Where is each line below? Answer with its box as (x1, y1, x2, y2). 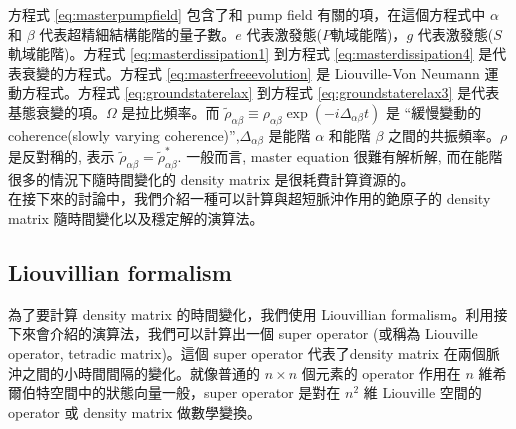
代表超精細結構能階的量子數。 (39, 23, 236, 44)
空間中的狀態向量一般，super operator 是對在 (49, 382, 341, 403)
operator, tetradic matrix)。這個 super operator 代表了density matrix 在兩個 (8, 342, 486, 363)
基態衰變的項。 (8, 101, 106, 122)
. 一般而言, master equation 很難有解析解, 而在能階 (177, 145, 503, 166)
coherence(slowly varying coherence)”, (8, 124, 240, 145)
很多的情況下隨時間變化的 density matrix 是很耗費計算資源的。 (8, 168, 415, 189)
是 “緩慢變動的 (385, 101, 482, 122)
